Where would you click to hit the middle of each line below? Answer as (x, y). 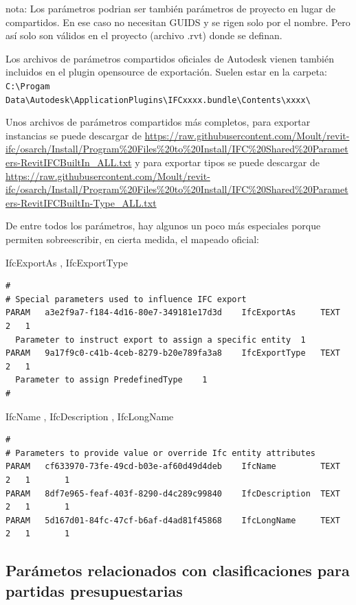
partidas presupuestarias (94, 590)
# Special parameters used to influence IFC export (126, 299)
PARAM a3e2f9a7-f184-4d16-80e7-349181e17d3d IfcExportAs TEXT (173, 313)
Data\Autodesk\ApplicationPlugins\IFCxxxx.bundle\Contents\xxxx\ (158, 100)
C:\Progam (28, 86)
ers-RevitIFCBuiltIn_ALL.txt (69, 162)
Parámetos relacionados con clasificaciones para (178, 570)
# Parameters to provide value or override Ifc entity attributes (161, 453)
